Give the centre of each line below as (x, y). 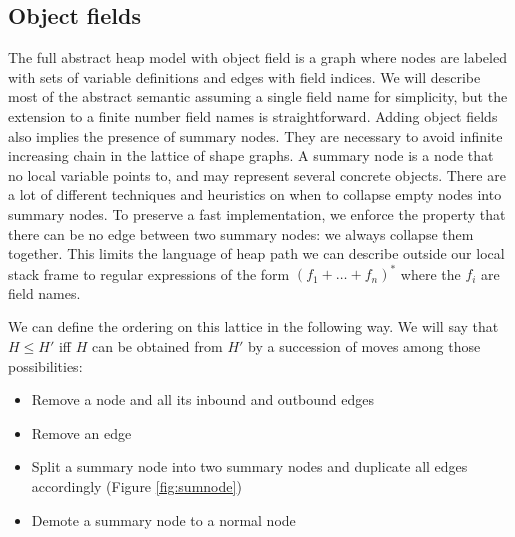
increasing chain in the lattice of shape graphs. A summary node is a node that (251, 155)
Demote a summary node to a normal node (163, 519)
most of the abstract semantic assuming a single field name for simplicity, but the (258, 96)
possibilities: (45, 365)
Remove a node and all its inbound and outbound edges (203, 399)
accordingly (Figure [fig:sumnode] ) (136, 485)
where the (430, 273)
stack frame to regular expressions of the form (149, 273)
